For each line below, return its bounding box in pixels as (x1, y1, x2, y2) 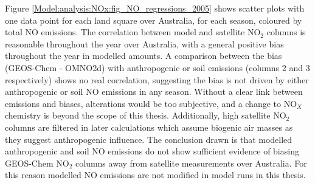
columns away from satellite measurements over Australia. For (75, 156, 307, 169)
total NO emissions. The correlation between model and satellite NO (5, 26, 261, 38)
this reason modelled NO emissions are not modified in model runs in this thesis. (5, 168, 306, 181)
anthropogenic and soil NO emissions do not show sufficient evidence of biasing (5, 145, 299, 157)
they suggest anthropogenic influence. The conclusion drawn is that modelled (5, 133, 292, 145)
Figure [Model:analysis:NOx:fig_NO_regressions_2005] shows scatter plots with (5, 2, 305, 14)
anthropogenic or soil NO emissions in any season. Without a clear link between (5, 85, 303, 98)
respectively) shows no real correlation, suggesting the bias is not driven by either (5, 73, 309, 86)
